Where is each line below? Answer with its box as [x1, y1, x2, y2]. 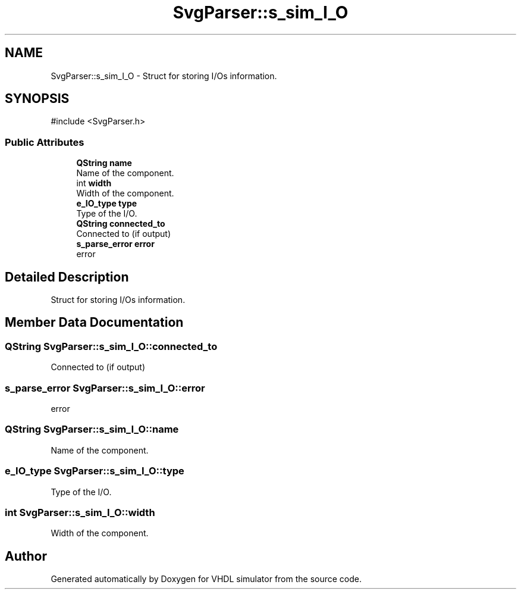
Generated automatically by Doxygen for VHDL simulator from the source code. [51, 574, 362, 584]
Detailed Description [5, 269, 129, 285]
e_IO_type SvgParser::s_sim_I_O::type [5, 465, 184, 477]
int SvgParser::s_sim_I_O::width [5, 506, 155, 518]
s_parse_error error [76, 239, 155, 249]
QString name [76, 158, 132, 168]
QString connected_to [76, 218, 165, 229]
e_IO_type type [76, 198, 137, 209]
